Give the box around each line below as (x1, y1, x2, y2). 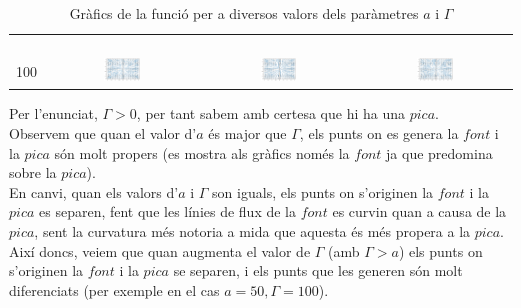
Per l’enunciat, (9, 103, 98, 124)
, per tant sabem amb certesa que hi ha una (136, 103, 406, 124)
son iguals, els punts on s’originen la (212, 181, 434, 202)
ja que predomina (386, 142, 493, 163)
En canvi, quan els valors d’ (9, 181, 179, 202)
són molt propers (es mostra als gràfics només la (54, 142, 350, 163)
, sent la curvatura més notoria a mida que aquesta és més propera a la (34, 220, 471, 241)
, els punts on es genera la (299, 123, 459, 143)
